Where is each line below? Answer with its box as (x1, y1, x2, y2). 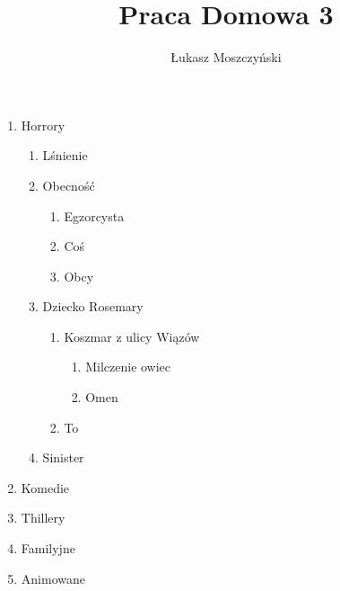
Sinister (42, 448, 84, 467)
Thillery (21, 508, 65, 527)
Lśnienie (42, 146, 88, 165)
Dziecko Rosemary (42, 297, 144, 316)
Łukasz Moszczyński (170, 48, 282, 67)
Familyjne (21, 539, 75, 558)
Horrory (21, 115, 65, 134)
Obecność (42, 175, 95, 194)
